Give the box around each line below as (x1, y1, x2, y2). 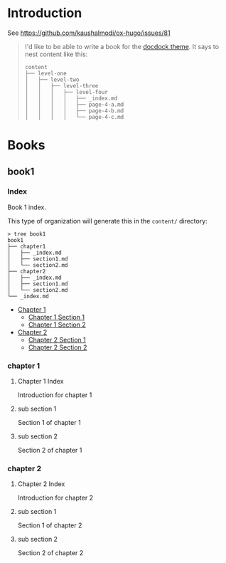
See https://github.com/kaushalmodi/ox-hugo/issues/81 (7, 28, 171, 37)
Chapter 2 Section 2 (28, 343, 87, 352)
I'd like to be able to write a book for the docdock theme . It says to (24, 42, 219, 51)
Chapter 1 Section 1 (28, 312, 85, 321)
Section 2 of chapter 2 (17, 549, 84, 557)
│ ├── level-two (24, 76, 80, 83)
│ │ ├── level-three (24, 82, 99, 90)
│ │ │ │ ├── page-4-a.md (24, 101, 124, 108)
